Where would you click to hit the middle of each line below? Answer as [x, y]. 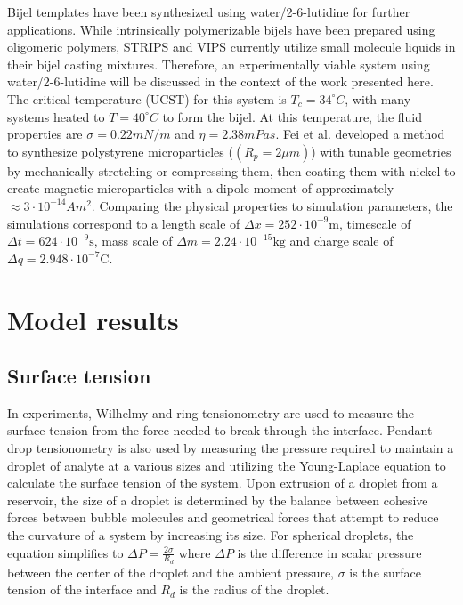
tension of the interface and [82, 589]
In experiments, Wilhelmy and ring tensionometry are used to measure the [211, 412]
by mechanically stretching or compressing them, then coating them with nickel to [231, 170]
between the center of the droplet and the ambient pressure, [171, 572]
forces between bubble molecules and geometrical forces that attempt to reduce [223, 517]
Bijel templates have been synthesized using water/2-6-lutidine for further [209, 12]
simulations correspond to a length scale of [124, 223]
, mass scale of [133, 241]
